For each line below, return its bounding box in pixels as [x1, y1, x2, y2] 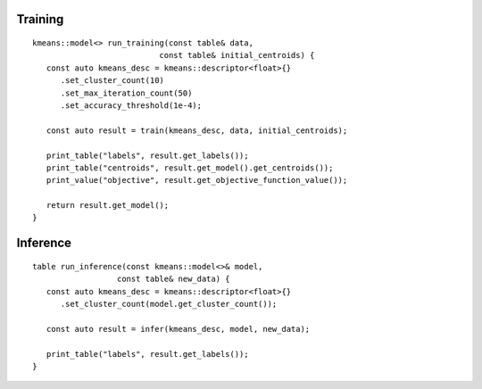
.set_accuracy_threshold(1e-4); [60, 100, 203, 111]
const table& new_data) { [116, 274, 231, 285]
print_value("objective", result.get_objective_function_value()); [46, 175, 348, 186]
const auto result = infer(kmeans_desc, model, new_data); [46, 324, 311, 334]
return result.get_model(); [46, 201, 170, 211]
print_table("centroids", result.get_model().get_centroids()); [46, 162, 334, 173]
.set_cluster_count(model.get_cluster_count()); [60, 299, 278, 310]
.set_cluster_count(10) [60, 76, 165, 86]
